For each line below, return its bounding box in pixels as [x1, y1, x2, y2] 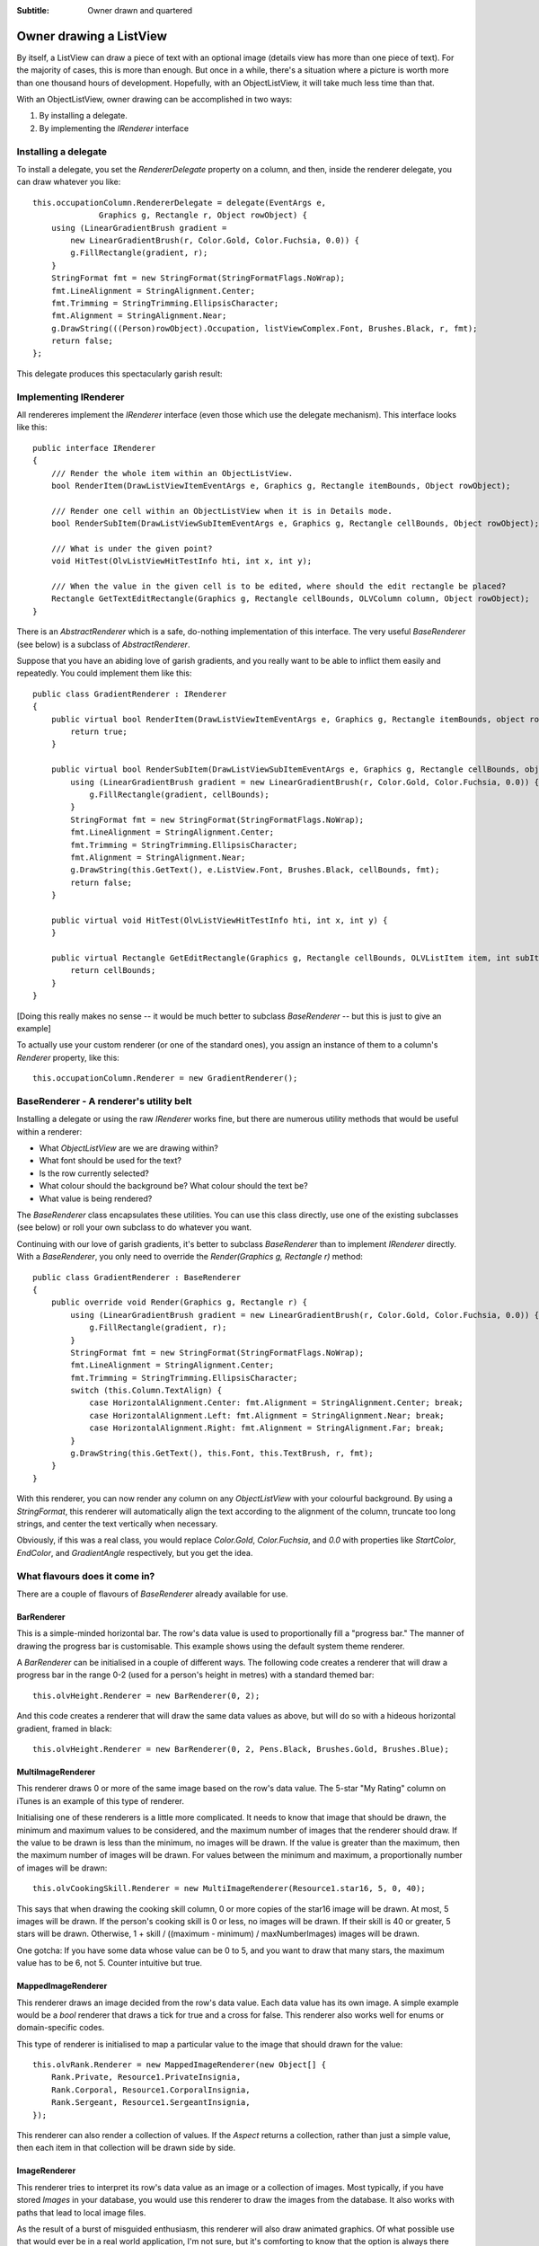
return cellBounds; [70, 966, 156, 976]
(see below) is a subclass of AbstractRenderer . [16, 639, 190, 650]
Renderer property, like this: [16, 1052, 120, 1063]
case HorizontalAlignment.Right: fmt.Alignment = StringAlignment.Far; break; [89, 1423, 445, 1433]
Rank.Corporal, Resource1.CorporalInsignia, [50, 2084, 251, 2095]
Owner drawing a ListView [16, 28, 168, 44]
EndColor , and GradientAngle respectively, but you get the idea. [16, 1547, 253, 1558]
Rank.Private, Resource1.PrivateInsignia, [50, 2072, 242, 2082]
